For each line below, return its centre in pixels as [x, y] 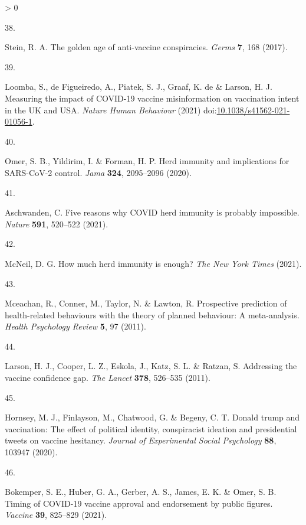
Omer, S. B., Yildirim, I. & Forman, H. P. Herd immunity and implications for [147, 161]
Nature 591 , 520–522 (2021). [57, 224]
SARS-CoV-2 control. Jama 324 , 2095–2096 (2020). [98, 172]
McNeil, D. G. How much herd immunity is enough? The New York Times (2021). [153, 263]
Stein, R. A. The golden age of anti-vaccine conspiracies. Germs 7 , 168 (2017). [146, 47]
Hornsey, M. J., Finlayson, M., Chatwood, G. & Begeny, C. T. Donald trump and [152, 417]
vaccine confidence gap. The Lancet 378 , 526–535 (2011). [108, 378]
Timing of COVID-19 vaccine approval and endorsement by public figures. [139, 503]
